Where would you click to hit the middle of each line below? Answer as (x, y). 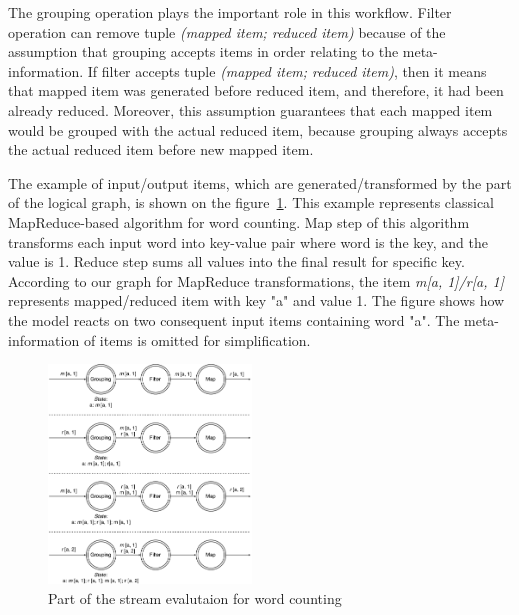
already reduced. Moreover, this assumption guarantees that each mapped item (250, 109)
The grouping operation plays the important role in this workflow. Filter (230, 12)
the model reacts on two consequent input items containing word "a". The (234, 319)
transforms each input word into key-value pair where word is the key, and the (248, 241)
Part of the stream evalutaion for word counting (195, 597)
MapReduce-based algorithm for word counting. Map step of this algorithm (239, 221)
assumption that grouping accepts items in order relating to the (203, 51)
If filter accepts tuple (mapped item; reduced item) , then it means (287, 70)
